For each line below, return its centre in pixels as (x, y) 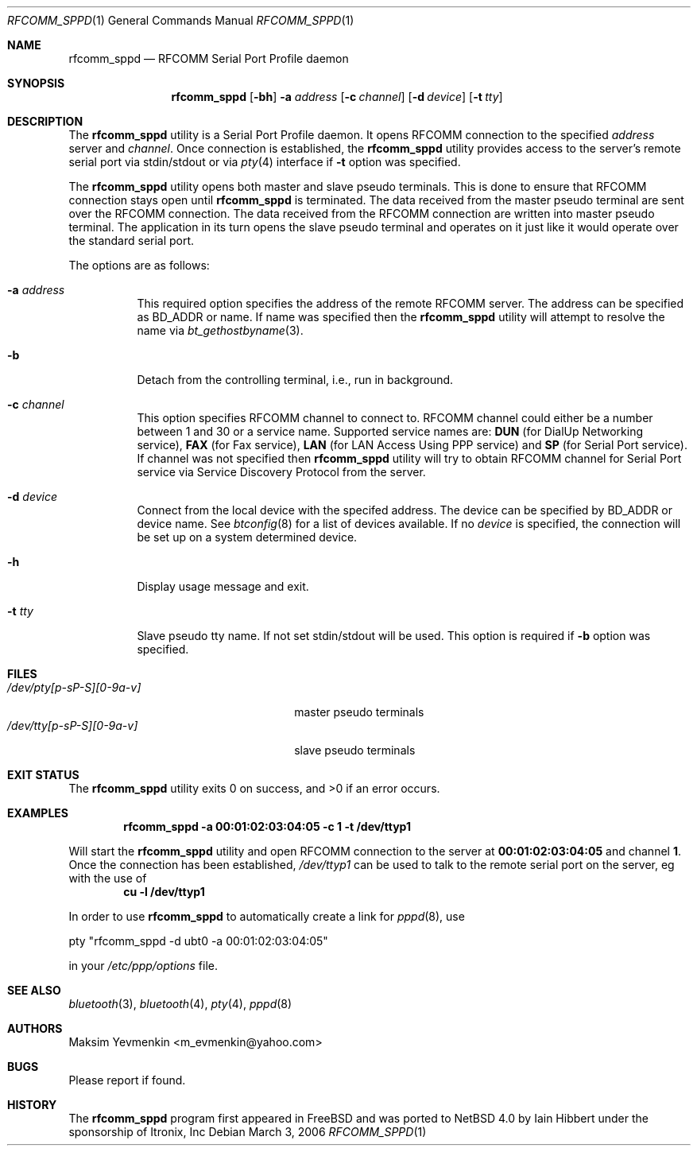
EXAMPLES (38, 813)
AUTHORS (35, 1028)
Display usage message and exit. (223, 586)
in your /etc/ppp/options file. (143, 966)
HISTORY (32, 1105)
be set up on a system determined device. (247, 537)
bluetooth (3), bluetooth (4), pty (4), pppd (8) (180, 1004)
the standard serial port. (132, 240)
